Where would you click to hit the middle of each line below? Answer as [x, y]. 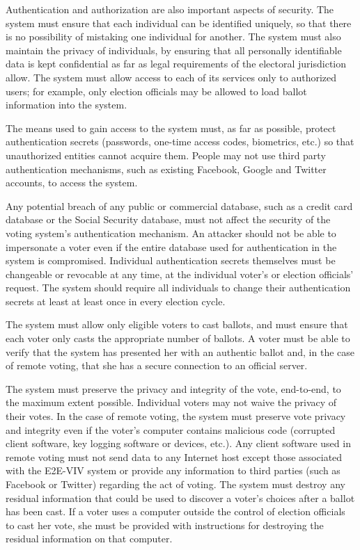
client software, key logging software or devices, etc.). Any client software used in [178, 443]
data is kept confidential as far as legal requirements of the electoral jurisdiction [176, 64]
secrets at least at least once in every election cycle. [116, 301]
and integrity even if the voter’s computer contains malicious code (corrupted [171, 429]
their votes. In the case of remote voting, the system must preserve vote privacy [176, 416]
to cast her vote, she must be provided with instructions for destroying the [165, 525]
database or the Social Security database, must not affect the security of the [168, 219]
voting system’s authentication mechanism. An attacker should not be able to [171, 233]
